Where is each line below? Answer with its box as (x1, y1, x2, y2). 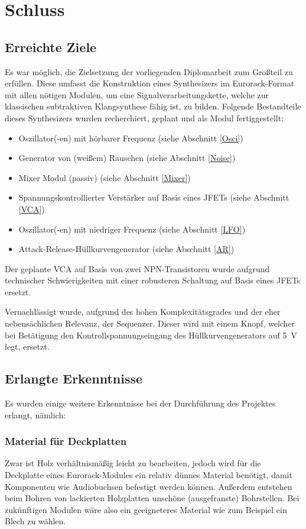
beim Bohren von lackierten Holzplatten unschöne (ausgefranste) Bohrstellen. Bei (5, 492, 300, 504)
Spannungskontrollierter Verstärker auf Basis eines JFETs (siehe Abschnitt (18, 191, 289, 204)
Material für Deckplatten (5, 434, 127, 449)
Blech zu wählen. (5, 515, 66, 527)
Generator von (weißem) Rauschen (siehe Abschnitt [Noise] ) (18, 151, 236, 164)
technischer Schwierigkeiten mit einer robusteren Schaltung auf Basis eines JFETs (5, 274, 301, 286)
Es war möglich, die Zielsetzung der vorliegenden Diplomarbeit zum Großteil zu (5, 65, 293, 78)
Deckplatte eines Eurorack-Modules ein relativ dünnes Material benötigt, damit (5, 469, 292, 481)
